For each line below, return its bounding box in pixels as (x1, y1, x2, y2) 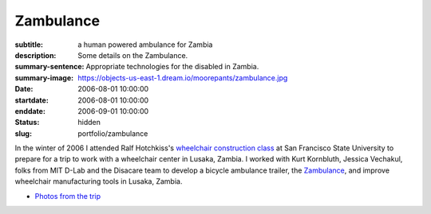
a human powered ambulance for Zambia (77, 40, 213, 49)
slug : (14, 128, 32, 138)
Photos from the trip (34, 191, 101, 200)
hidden (77, 118, 101, 127)
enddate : (14, 106, 45, 115)
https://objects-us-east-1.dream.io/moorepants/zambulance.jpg (77, 72, 288, 83)
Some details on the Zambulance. (77, 50, 188, 60)
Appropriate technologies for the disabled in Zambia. (85, 62, 259, 72)
